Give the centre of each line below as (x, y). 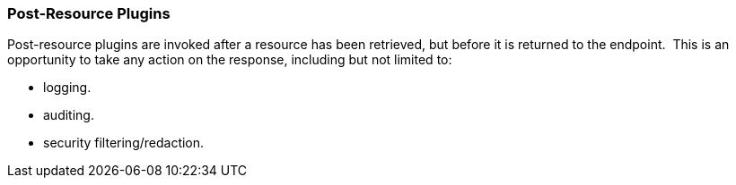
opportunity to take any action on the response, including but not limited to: (230, 60)
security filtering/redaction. (124, 143)
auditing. (69, 115)
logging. (67, 88)
